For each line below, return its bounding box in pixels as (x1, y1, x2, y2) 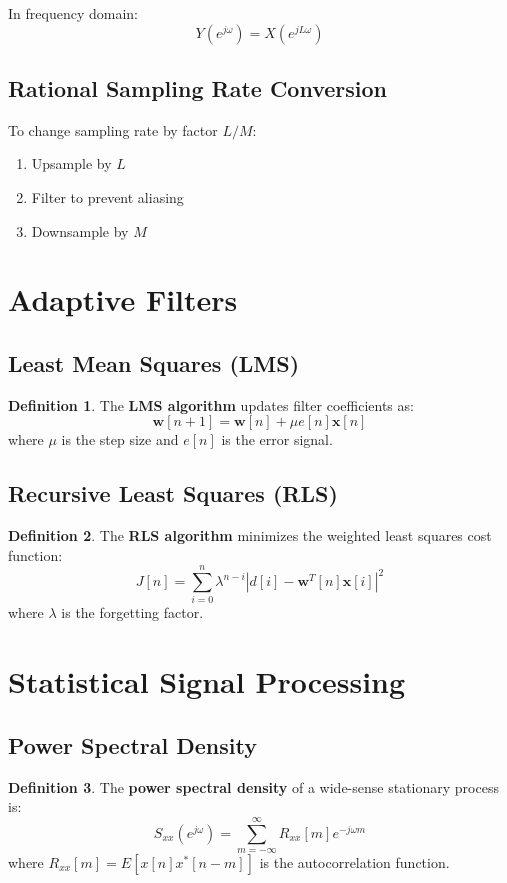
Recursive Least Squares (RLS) (8, 478, 338, 509)
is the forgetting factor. (61, 602, 204, 623)
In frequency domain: (8, 3, 138, 23)
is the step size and (61, 429, 179, 450)
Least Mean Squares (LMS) (8, 347, 300, 378)
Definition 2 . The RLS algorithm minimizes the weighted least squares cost (8, 525, 492, 546)
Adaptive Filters (8, 279, 238, 320)
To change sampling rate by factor (8, 119, 218, 140)
